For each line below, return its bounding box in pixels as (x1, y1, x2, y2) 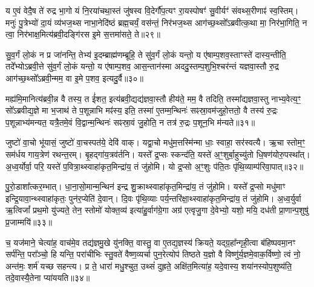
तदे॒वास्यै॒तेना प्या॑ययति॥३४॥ (5, 271, 90, 284)
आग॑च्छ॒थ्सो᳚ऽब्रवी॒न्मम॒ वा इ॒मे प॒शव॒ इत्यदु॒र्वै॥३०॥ (5, 71, 143, 84)
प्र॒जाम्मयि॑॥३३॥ (5, 215, 52, 228)
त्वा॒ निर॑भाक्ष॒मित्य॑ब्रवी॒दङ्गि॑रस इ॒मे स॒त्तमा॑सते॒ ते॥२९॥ (5, 28, 160, 40)
